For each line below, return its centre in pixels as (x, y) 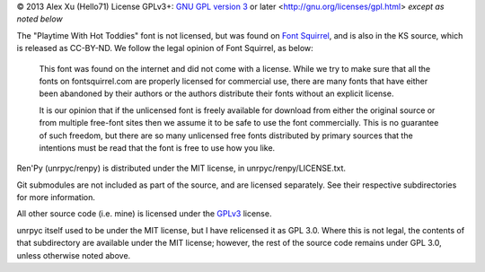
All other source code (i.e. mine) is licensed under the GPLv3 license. (144, 214)
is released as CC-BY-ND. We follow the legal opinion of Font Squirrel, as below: (165, 48)
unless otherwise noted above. (74, 255)
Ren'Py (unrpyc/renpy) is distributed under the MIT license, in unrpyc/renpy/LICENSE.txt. (181, 168)
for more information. (56, 197)
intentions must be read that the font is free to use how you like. (157, 147)
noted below (40, 19)
